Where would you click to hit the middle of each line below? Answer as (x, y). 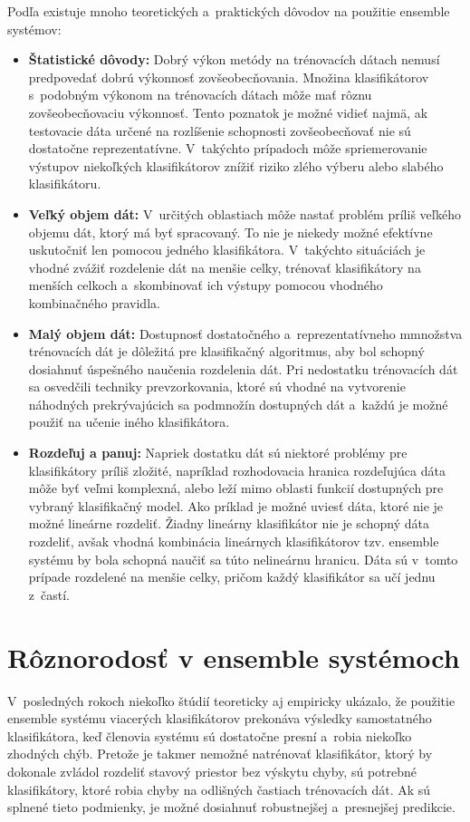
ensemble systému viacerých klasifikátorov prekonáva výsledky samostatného (220, 718)
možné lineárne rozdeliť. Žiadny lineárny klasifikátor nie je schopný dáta (229, 523)
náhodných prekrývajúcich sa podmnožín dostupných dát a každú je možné (238, 404)
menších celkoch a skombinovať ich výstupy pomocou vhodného (206, 285)
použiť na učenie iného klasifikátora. (129, 422)
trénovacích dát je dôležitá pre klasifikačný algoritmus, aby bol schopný (226, 351)
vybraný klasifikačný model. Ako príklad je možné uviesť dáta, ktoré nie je (236, 505)
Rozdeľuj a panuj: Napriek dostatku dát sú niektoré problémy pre (218, 453)
